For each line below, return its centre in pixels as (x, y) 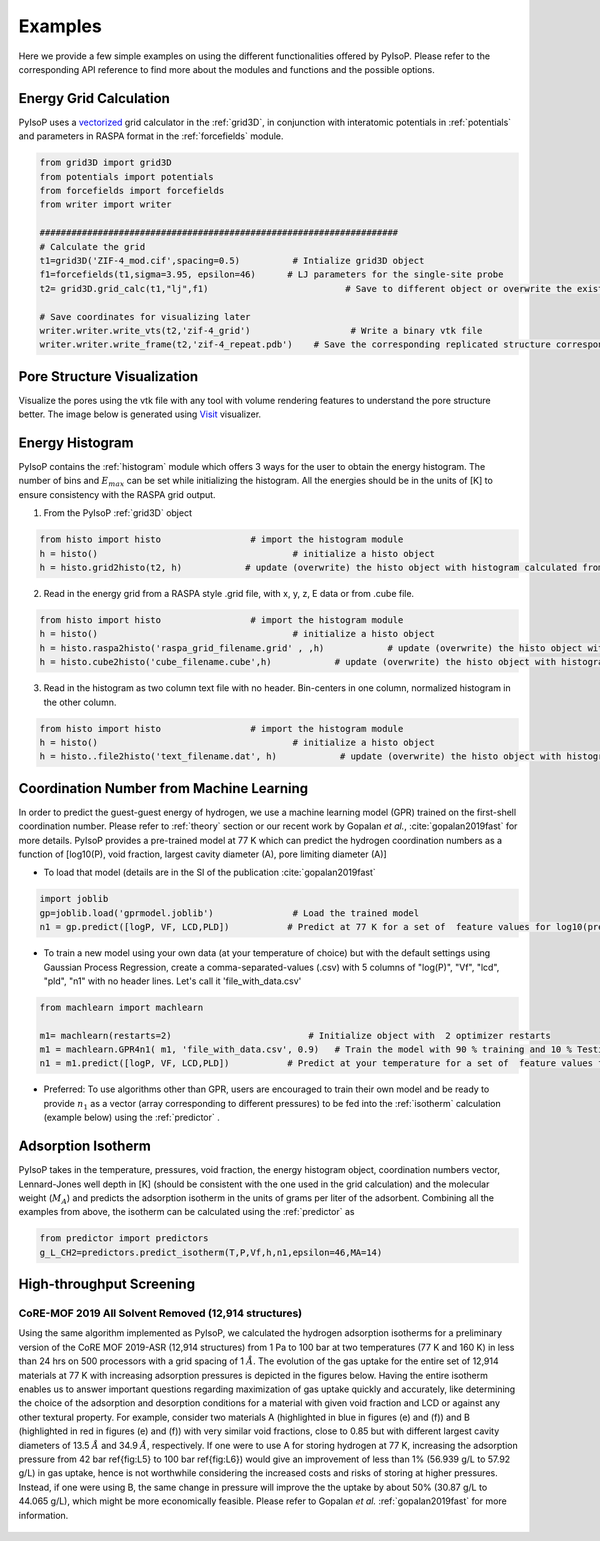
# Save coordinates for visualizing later (145, 316)
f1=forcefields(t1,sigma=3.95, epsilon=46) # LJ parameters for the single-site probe (271, 274)
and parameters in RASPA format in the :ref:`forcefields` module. (151, 136)
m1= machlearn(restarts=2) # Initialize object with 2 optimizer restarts (295, 1035)
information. (43, 1515)
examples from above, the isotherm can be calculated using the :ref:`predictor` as (186, 1212)
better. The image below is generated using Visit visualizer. (140, 414)
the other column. (80, 702)
